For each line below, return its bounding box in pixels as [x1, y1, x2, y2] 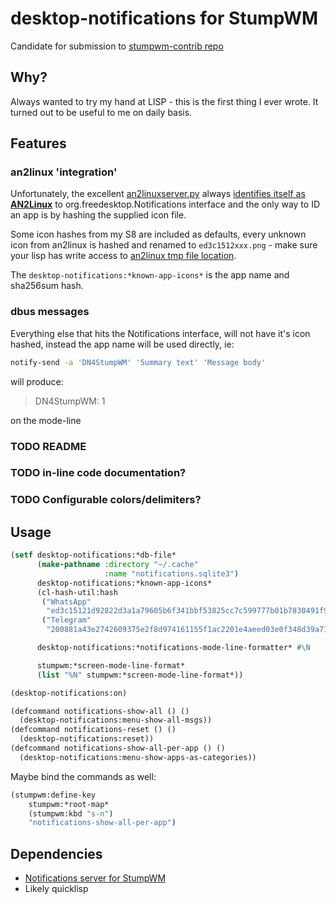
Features [10, 135, 67, 152]
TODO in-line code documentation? [10, 466, 187, 480]
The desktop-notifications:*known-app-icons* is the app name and [10, 269, 290, 281]
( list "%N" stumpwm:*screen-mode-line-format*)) [36, 670, 244, 680]
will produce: [10, 375, 64, 387]
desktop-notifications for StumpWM [10, 7, 319, 30]
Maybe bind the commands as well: [10, 770, 157, 782]
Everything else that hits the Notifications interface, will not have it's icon [10, 327, 311, 339]
